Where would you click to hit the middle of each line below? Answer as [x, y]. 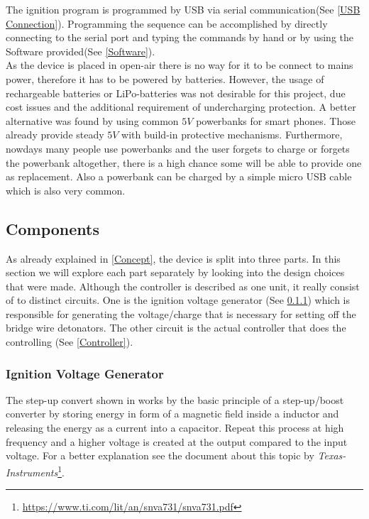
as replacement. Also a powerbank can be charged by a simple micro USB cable [179, 176]
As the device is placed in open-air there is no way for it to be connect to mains [180, 65]
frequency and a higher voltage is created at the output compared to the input [177, 441]
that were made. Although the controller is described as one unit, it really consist [183, 286]
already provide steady [55, 135]
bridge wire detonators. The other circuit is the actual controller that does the [176, 328]
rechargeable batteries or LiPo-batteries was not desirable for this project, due [176, 93]
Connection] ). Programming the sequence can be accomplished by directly [167, 23]
